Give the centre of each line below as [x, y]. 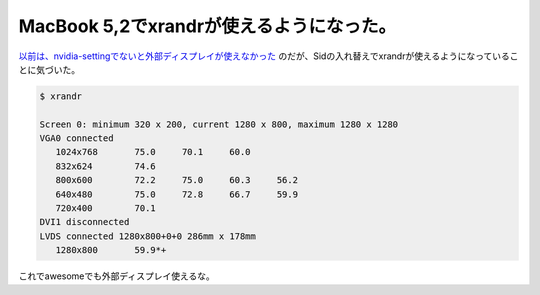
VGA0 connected [76, 138]
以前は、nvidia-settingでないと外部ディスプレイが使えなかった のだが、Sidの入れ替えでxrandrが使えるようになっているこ [268, 56]
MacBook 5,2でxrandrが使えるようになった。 [207, 26]
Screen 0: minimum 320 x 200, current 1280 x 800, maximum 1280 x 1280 [219, 124]
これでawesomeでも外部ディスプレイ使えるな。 [116, 276]
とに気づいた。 [49, 69]
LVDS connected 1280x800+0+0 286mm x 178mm [148, 236]
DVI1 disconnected [84, 222]
